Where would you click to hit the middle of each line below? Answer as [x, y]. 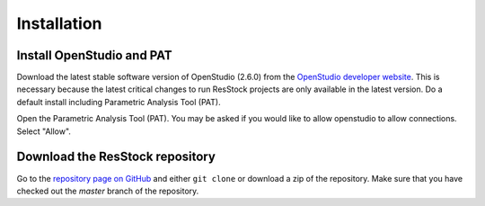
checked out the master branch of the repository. [108, 191]
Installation [59, 23]
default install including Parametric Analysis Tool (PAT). [119, 102]
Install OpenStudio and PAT [94, 55]
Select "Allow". [44, 131]
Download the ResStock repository [116, 157]
